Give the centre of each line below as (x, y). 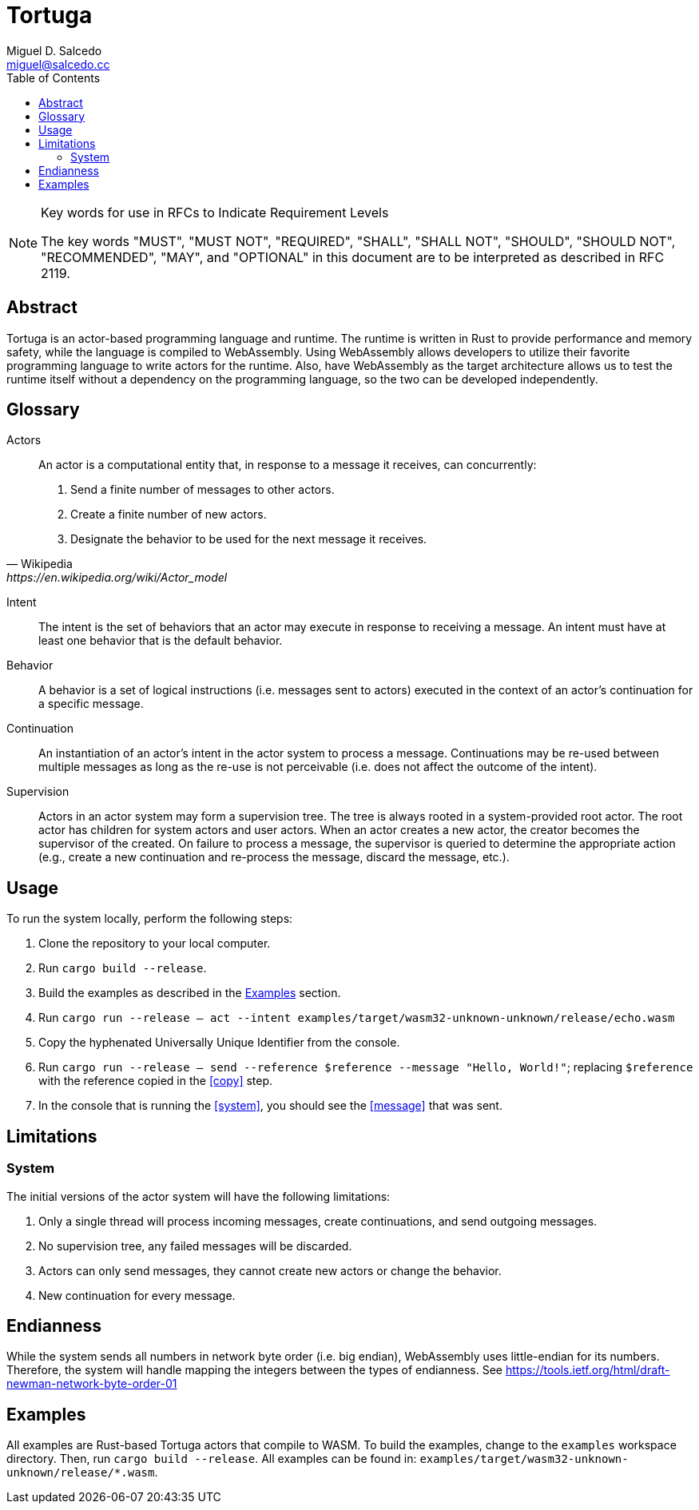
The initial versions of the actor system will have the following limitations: (199, 1196)
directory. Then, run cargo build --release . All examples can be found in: (212, 1459)
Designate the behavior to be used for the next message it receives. (249, 539)
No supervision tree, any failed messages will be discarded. (195, 1246)
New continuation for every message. (137, 1295)
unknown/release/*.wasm (81, 1473)
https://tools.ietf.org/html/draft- (588, 1370)
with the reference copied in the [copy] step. (156, 1081)
